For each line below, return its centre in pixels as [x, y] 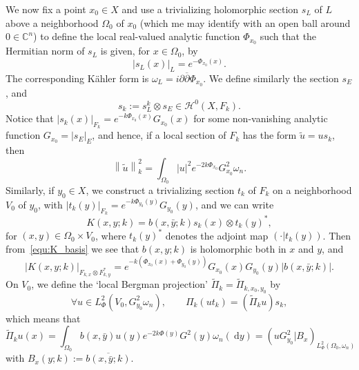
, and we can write [234, 204]
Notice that [30, 118]
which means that [43, 318]
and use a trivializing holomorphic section [210, 9]
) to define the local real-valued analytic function [137, 36]
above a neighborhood [52, 22]
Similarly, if [30, 189]
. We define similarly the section [271, 78]
